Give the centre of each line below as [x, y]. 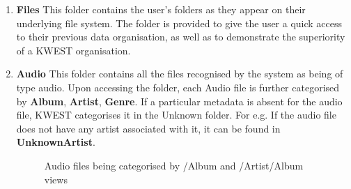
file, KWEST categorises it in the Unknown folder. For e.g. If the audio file [176, 115]
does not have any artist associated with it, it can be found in [148, 128]
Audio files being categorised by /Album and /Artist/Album [174, 165]
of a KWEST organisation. [73, 50]
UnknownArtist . [56, 142]
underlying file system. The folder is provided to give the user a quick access [179, 23]
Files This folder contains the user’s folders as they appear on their [161, 9]
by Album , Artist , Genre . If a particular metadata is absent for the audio [179, 101]
